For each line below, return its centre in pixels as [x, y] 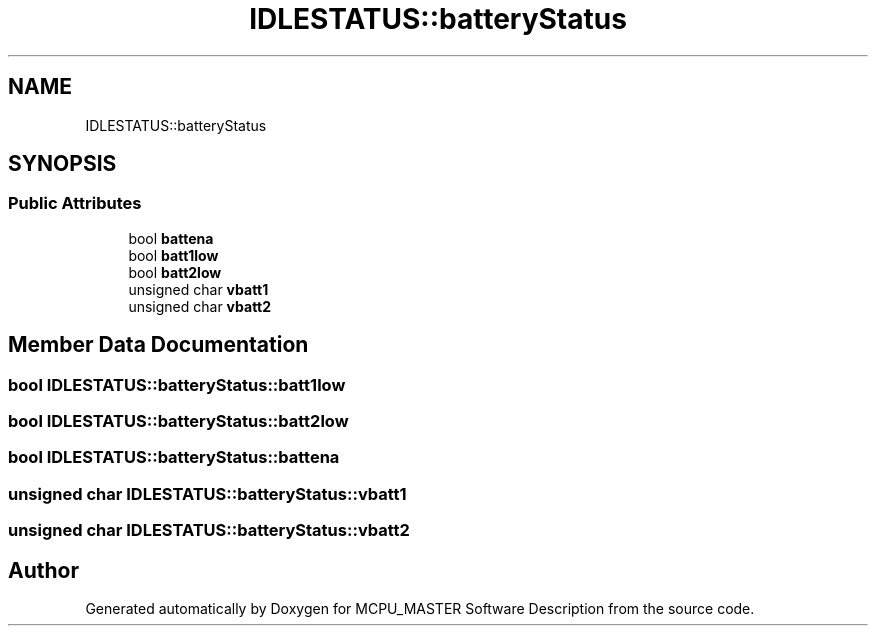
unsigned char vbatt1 [198, 289]
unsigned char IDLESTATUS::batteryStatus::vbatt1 [207, 493]
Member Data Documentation [158, 345]
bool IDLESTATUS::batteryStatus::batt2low [178, 421]
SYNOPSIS [62, 164]
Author [43, 570]
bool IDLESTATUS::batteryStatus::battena [174, 457]
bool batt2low [175, 272]
